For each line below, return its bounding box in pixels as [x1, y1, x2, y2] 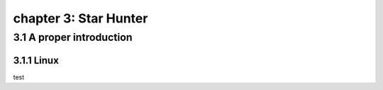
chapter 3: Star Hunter [13, 11, 148, 26]
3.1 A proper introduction [13, 31, 133, 44]
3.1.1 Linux [13, 54, 60, 66]
